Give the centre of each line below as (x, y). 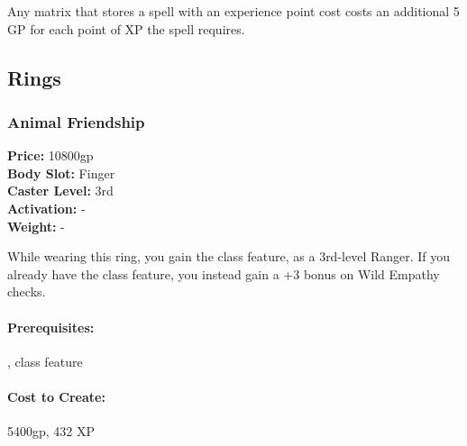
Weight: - (36, 226)
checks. (27, 291)
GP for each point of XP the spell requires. (126, 28)
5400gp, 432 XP (51, 431)
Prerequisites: (51, 327)
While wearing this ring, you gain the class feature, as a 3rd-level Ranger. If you (229, 256)
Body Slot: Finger (61, 173)
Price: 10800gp (50, 155)
